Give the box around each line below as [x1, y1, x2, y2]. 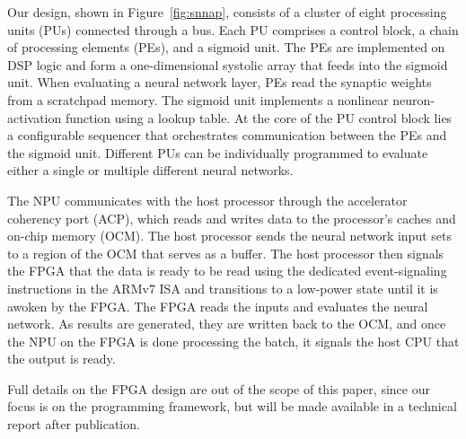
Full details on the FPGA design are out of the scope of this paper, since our [7, 379, 430, 398]
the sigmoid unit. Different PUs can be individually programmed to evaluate [7, 143, 428, 162]
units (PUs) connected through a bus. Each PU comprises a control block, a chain [7, 20, 459, 39]
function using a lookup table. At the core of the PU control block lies [65, 108, 453, 127]
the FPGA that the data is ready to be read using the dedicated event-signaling [7, 261, 447, 280]
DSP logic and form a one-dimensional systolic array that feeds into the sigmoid [7, 55, 448, 74]
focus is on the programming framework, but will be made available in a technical [7, 397, 457, 416]
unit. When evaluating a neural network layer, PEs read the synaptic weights [7, 73, 432, 92]
